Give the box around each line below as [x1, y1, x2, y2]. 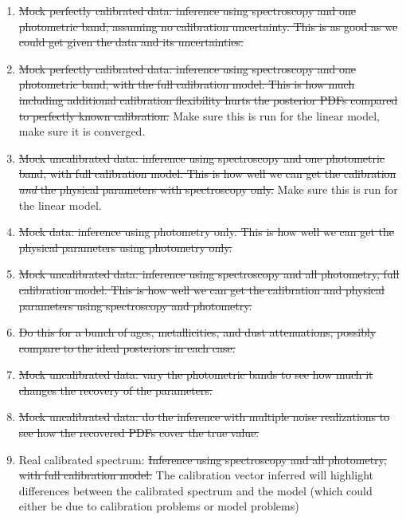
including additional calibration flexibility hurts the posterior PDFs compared [18, 91, 398, 108]
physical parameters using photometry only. [18, 238, 232, 255]
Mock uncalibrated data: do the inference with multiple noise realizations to [18, 408, 390, 425]
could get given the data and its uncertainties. [18, 33, 244, 50]
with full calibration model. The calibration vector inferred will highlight [18, 467, 373, 483]
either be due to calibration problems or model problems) [18, 498, 299, 514]
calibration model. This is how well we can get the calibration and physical [18, 281, 385, 297]
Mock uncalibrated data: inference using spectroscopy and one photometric [18, 149, 385, 166]
